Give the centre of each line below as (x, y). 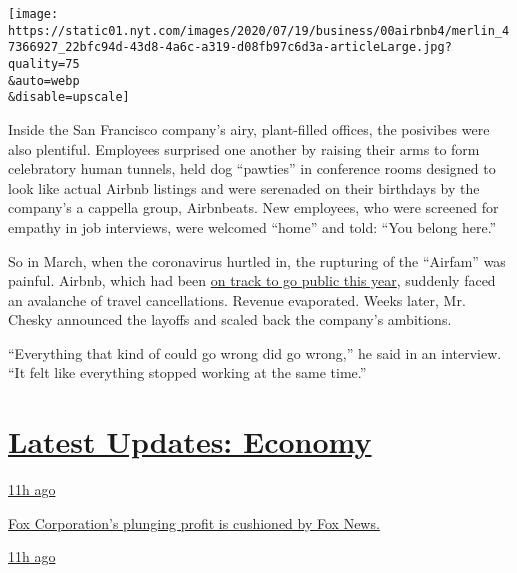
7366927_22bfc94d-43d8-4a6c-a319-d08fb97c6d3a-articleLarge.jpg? (230, 47)
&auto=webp (44, 80)
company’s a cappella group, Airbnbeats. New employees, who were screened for (253, 207)
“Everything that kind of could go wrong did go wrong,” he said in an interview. (255, 352)
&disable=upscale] (69, 97)
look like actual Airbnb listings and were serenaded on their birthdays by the (244, 187)
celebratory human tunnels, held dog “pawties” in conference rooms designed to (252, 168)
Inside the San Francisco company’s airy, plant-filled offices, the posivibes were (249, 128)
